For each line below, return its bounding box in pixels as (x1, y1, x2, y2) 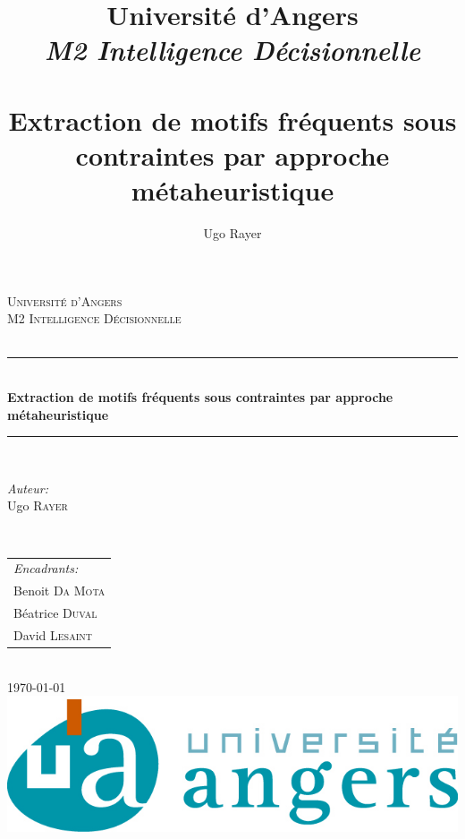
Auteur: (7, 478, 49, 497)
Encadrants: (13, 559, 79, 578)
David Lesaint (13, 625, 92, 644)
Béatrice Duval (13, 604, 97, 622)
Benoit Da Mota (13, 581, 106, 600)
